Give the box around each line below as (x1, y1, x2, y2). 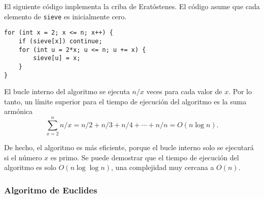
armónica (4, 106, 33, 117)
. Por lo (228, 86, 252, 97)
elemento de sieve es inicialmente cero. (4, 11, 127, 21)
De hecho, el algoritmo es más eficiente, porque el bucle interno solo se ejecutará (4, 142, 254, 153)
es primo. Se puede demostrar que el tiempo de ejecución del (50, 152, 239, 162)
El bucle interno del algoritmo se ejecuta (4, 86, 130, 97)
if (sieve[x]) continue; (18, 37, 103, 45)
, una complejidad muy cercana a (111, 162, 214, 173)
